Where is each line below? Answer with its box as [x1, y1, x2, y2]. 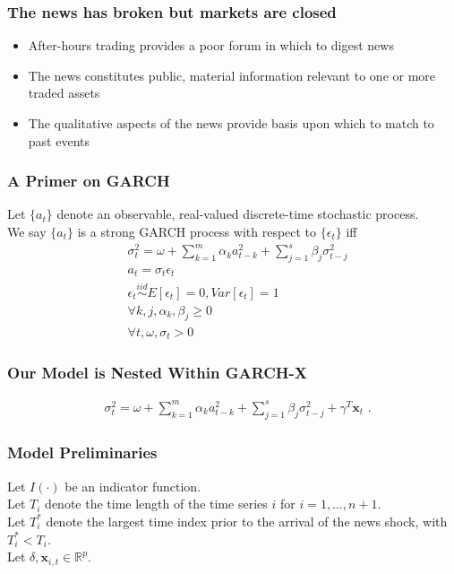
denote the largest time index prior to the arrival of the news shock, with [46, 511, 448, 530]
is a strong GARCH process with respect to [77, 222, 317, 240]
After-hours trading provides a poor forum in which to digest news [28, 36, 394, 55]
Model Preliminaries [7, 441, 158, 464]
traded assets [28, 83, 100, 102]
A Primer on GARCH [7, 170, 170, 192]
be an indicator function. [64, 476, 201, 495]
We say [7, 222, 47, 240]
